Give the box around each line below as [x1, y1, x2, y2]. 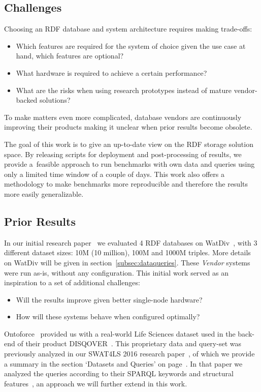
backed [16, 95, 38, 105]
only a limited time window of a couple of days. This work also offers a [4, 168, 224, 179]
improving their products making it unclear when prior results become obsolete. [4, 122, 252, 132]
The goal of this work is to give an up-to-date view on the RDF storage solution [4, 138, 253, 149]
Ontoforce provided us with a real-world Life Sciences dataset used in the [4, 328, 236, 339]
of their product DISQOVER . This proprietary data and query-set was [17, 338, 241, 349]
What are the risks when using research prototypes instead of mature [16, 84, 232, 95]
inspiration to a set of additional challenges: [4, 277, 140, 288]
